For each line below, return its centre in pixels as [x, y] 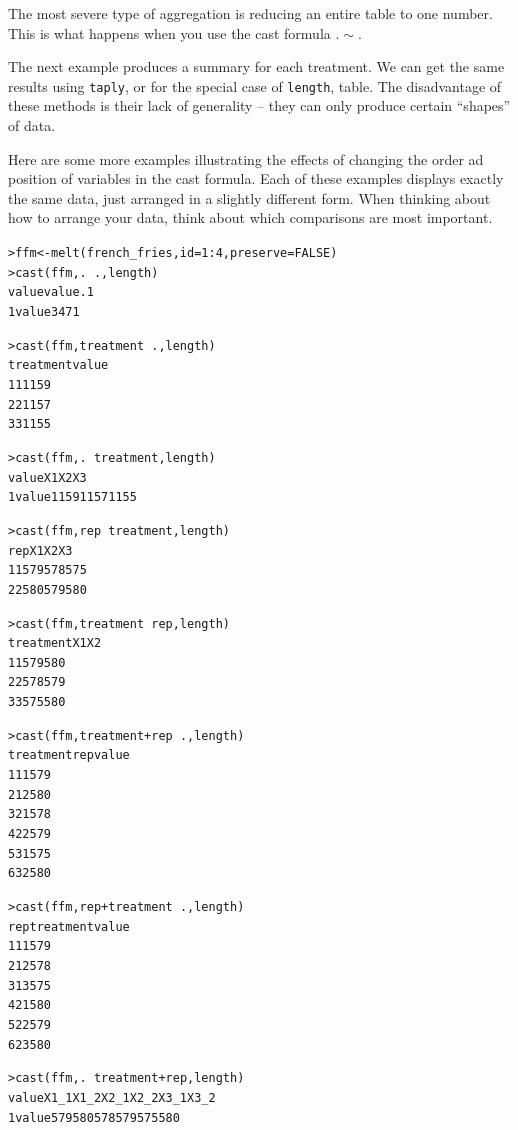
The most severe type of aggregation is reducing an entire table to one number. [250, 13]
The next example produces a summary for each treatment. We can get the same [256, 66]
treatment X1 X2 [55, 643]
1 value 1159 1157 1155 [72, 497]
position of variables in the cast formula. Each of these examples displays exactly [256, 178]
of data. [32, 125]
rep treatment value [69, 926]
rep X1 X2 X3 [40, 550]
